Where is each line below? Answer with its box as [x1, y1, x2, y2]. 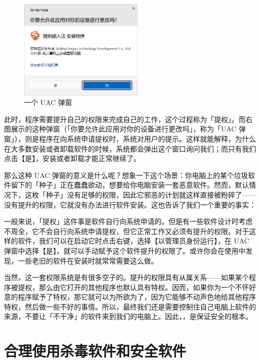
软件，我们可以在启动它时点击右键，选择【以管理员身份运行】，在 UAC [17, 235, 249, 246]
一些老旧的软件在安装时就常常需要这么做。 [17, 255, 158, 265]
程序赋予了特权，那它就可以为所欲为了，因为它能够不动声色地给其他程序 [17, 291, 256, 302]
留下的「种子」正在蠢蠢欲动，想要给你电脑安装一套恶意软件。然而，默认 [10, 179, 249, 190]
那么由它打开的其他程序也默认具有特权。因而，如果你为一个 [38, 281, 235, 292]
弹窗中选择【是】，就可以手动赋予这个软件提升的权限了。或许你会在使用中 [4, 245, 245, 255]
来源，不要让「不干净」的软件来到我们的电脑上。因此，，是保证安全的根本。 [4, 311, 252, 321]
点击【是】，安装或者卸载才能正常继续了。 [4, 153, 140, 163]
